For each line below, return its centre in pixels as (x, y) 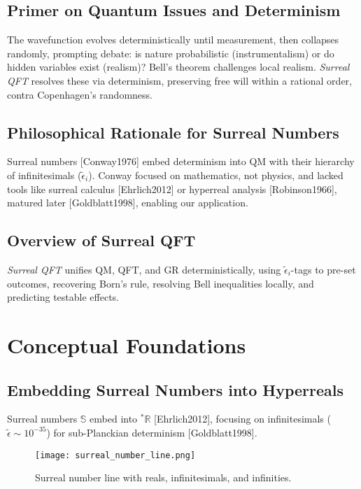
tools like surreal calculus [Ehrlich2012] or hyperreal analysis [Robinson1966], (172, 189)
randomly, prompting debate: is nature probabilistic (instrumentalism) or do (171, 53)
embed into (114, 419)
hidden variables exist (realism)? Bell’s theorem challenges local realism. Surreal (178, 67)
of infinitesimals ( (44, 175)
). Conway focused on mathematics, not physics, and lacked (216, 175)
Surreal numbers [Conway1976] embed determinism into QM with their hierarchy (181, 161)
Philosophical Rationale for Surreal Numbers (173, 132)
